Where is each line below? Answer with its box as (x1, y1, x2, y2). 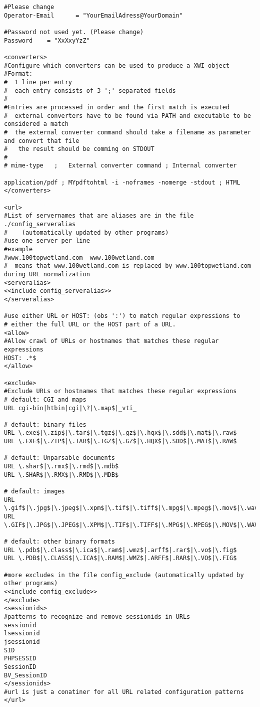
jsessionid (4, 638, 40, 645)
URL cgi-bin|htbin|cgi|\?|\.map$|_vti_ (4, 404, 136, 412)
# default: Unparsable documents (4, 454, 115, 462)
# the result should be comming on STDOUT (4, 145, 154, 153)
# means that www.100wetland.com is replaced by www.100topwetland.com (4, 262, 251, 270)
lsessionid (4, 630, 40, 637)
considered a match (4, 120, 68, 128)
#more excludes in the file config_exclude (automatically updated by (4, 571, 244, 579)
